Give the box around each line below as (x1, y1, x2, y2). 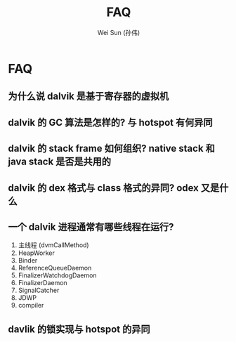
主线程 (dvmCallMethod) (18, 241, 90, 249)
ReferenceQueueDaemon (18, 264, 92, 272)
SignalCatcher (18, 286, 60, 295)
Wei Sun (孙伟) (97, 28, 140, 37)
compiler (18, 301, 44, 310)
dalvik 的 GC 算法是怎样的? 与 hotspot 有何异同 (8, 117, 213, 129)
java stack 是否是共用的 (8, 156, 112, 168)
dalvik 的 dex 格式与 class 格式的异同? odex (8, 182, 199, 194)
